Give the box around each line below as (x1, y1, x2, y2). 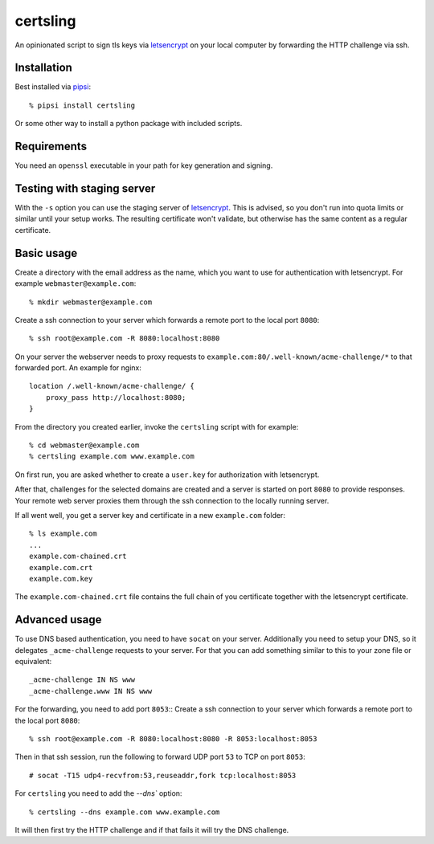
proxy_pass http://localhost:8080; (45, 393, 186, 402)
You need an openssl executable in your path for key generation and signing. (14, 161, 273, 170)
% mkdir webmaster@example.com (29, 297, 153, 307)
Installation (14, 61, 72, 75)
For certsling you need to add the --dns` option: (14, 789, 182, 798)
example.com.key (29, 574, 93, 583)
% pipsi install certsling (29, 100, 136, 110)
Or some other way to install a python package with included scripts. (14, 119, 243, 128)
